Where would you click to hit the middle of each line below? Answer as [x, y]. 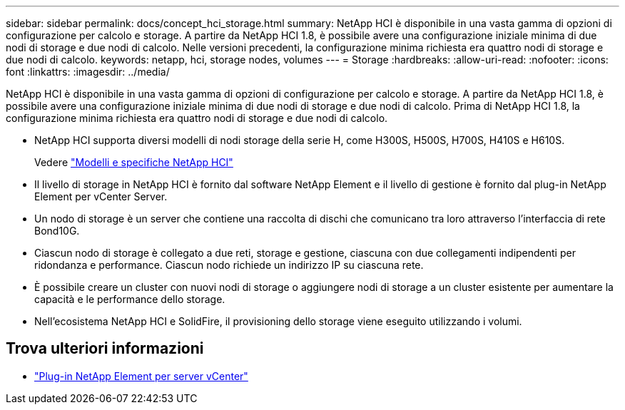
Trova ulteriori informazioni [105, 349]
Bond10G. [57, 231]
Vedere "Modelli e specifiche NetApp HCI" [134, 162]
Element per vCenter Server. [101, 196]
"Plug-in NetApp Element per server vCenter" [141, 376]
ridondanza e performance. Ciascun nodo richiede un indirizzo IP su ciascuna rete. [229, 265]
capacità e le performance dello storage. [130, 299]
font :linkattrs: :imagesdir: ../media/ [88, 72]
